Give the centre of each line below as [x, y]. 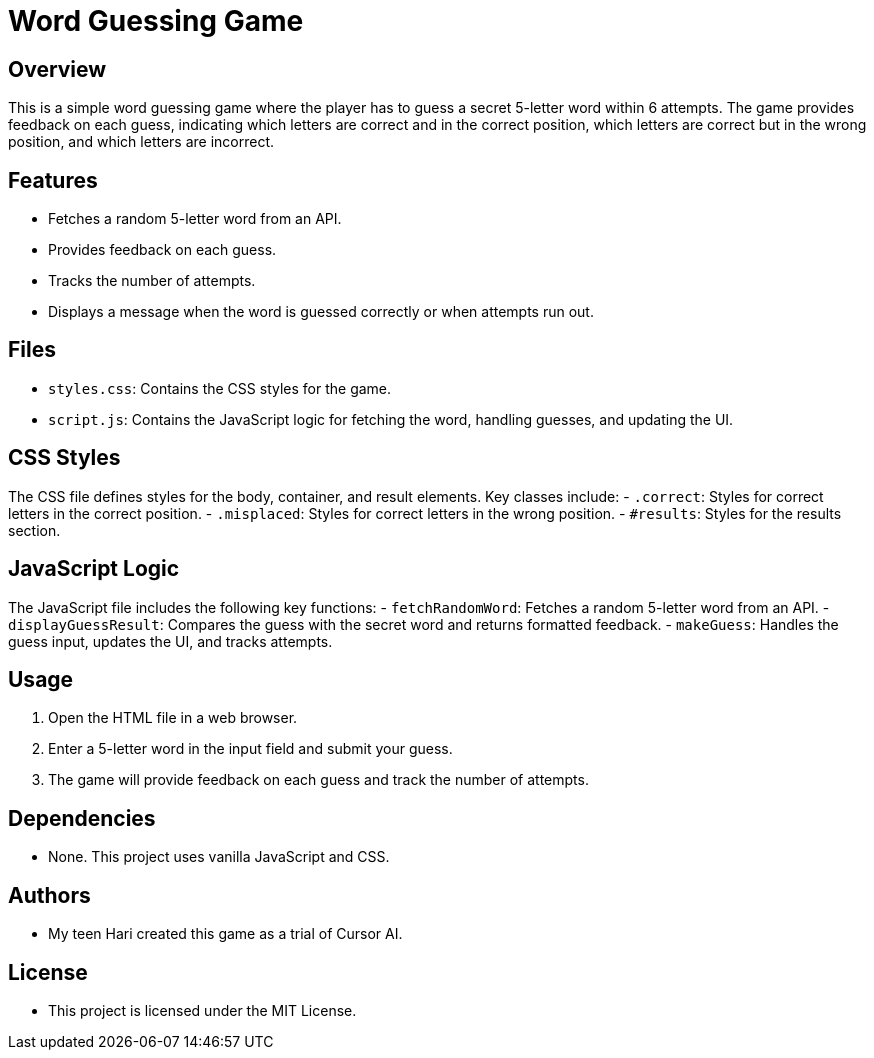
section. [34, 530]
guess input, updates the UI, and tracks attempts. [170, 641]
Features [53, 180]
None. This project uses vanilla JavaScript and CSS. [219, 857]
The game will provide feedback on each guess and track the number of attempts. [318, 780]
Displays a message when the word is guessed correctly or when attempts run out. [321, 312]
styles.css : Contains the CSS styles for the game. [220, 388]
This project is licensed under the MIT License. [202, 1010]
